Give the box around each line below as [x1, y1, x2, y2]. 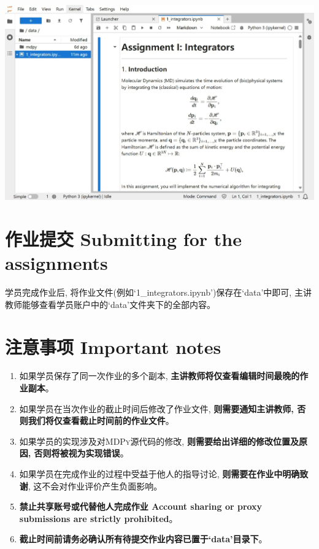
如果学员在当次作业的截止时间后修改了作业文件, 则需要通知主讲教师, [19, 402, 294, 415]
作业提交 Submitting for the [5, 226, 242, 251]
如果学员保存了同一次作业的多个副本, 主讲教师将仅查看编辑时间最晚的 [19, 369, 300, 382]
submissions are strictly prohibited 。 [19, 512, 178, 524]
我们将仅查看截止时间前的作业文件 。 [28, 414, 174, 427]
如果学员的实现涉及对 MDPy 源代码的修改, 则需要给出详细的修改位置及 [19, 434, 299, 447]
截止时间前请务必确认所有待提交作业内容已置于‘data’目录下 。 [19, 532, 267, 545]
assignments [5, 250, 108, 275]
